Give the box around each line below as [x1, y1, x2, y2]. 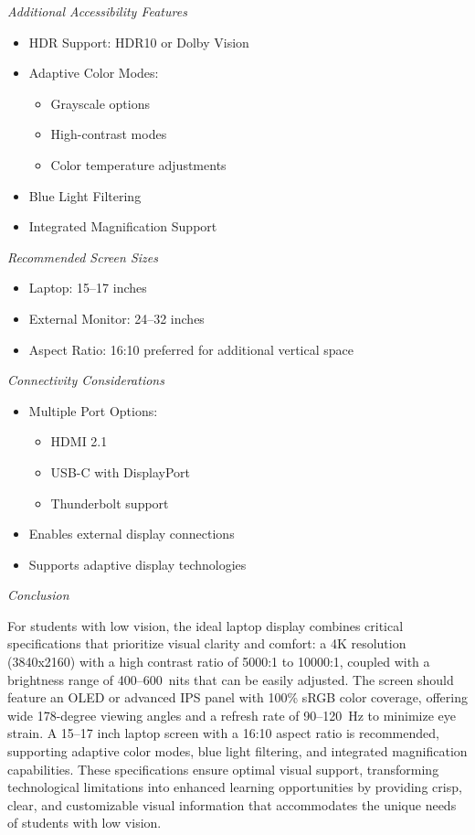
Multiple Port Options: [28, 401, 158, 420]
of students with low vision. [7, 813, 162, 832]
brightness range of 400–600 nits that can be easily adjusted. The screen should [7, 669, 454, 689]
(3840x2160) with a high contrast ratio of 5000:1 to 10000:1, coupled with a [7, 652, 430, 671]
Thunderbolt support [50, 493, 169, 512]
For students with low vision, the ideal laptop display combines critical [7, 616, 404, 635]
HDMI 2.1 [50, 432, 108, 451]
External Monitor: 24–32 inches [28, 308, 205, 327]
